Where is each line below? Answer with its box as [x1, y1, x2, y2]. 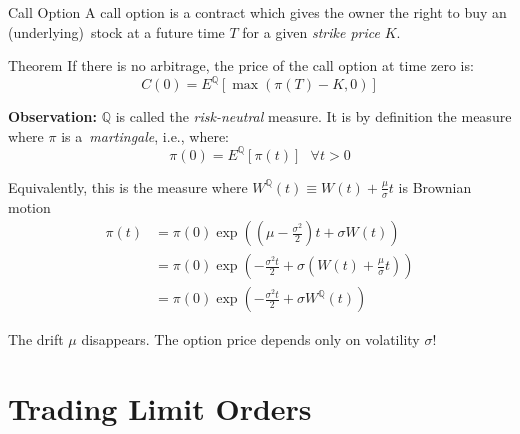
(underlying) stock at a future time [8, 21, 225, 42]
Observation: [8, 106, 98, 127]
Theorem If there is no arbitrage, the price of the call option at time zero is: [8, 55, 474, 76]
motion [8, 196, 51, 217]
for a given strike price [242, 21, 380, 42]
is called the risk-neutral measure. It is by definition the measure [115, 106, 512, 127]
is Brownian [398, 176, 472, 197]
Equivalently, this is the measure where [8, 176, 248, 197]
